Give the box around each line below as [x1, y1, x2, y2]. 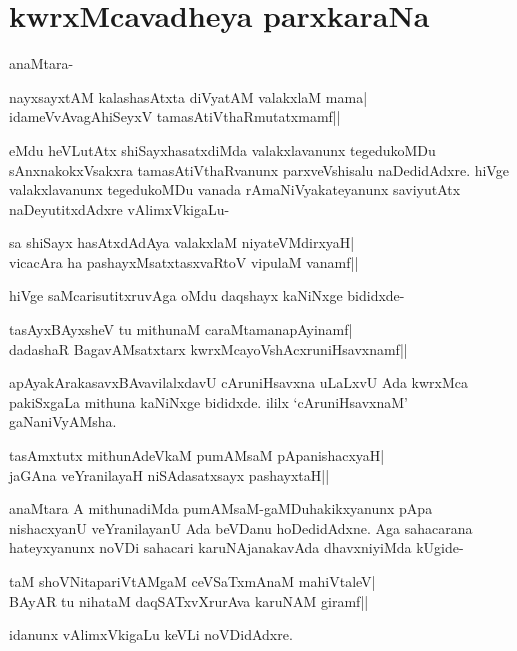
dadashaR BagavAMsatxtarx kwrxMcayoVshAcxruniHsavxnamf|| [9, 338, 408, 359]
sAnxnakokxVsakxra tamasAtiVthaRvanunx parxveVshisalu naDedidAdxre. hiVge [9, 159, 509, 180]
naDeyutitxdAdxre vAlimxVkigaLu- [9, 198, 230, 219]
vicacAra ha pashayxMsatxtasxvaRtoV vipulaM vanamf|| [9, 251, 359, 272]
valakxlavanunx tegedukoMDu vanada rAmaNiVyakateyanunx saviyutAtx [9, 179, 461, 200]
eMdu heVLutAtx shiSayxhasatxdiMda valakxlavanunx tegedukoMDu [9, 139, 436, 160]
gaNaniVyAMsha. [9, 411, 117, 432]
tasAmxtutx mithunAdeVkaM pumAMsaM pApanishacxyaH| [9, 445, 385, 466]
